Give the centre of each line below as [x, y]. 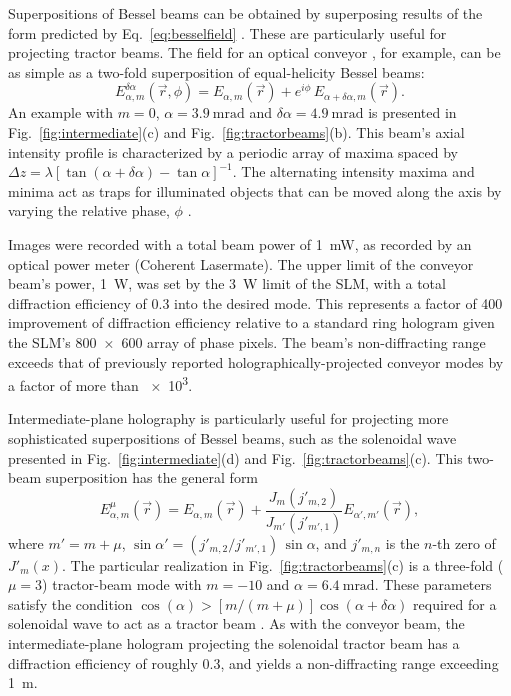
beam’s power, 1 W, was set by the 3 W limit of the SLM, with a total [227, 283]
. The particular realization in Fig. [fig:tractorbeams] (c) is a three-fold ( [283, 564]
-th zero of [464, 542]
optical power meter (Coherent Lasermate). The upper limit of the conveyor [241, 263]
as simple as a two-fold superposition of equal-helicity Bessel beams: [216, 71]
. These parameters [433, 584]
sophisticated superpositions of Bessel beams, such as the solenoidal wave [232, 437]
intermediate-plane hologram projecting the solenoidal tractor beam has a [234, 642]
